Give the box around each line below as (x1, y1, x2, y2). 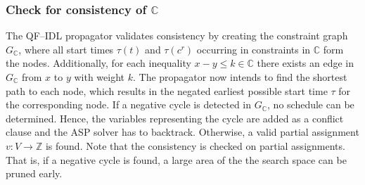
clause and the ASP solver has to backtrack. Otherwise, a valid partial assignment (6, 125, 359, 139)
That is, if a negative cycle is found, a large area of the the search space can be (6, 152, 347, 167)
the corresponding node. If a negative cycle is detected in (6, 97, 252, 112)
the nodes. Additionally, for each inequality (6, 56, 191, 70)
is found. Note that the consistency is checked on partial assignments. (45, 138, 345, 153)
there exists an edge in (257, 56, 354, 70)
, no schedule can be (267, 97, 354, 112)
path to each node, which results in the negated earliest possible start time (6, 83, 328, 98)
